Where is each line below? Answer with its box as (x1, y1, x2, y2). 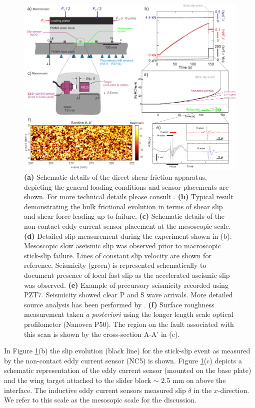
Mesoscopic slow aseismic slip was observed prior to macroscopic (24, 240, 221, 251)
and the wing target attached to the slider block (4, 374, 151, 385)
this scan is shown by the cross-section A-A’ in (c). (24, 328, 180, 339)
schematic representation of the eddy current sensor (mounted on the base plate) (4, 365, 251, 375)
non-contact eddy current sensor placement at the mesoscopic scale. (24, 221, 231, 231)
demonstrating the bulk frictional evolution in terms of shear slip (24, 201, 223, 211)
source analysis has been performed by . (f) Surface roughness (24, 299, 214, 309)
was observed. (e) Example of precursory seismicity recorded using (24, 279, 228, 290)
